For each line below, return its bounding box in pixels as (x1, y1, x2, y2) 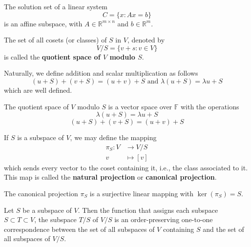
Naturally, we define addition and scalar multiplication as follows (4, 68, 198, 78)
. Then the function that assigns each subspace (78, 205, 218, 215)
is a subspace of (17, 132, 64, 143)
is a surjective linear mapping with (89, 188, 194, 198)
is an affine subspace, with (4, 18, 83, 28)
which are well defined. (4, 84, 72, 95)
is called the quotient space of (4, 51, 101, 62)
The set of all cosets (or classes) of (4, 35, 107, 45)
